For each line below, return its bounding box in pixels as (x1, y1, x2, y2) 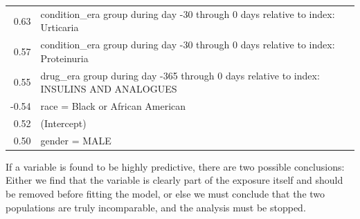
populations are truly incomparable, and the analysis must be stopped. (6, 200, 306, 214)
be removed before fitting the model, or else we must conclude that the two (6, 187, 325, 201)
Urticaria (40, 20, 79, 35)
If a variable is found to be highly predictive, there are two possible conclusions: (6, 159, 345, 173)
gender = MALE (40, 133, 111, 147)
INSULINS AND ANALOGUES (40, 82, 177, 96)
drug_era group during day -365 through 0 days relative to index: (40, 68, 320, 82)
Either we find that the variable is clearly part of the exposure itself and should (6, 173, 343, 187)
